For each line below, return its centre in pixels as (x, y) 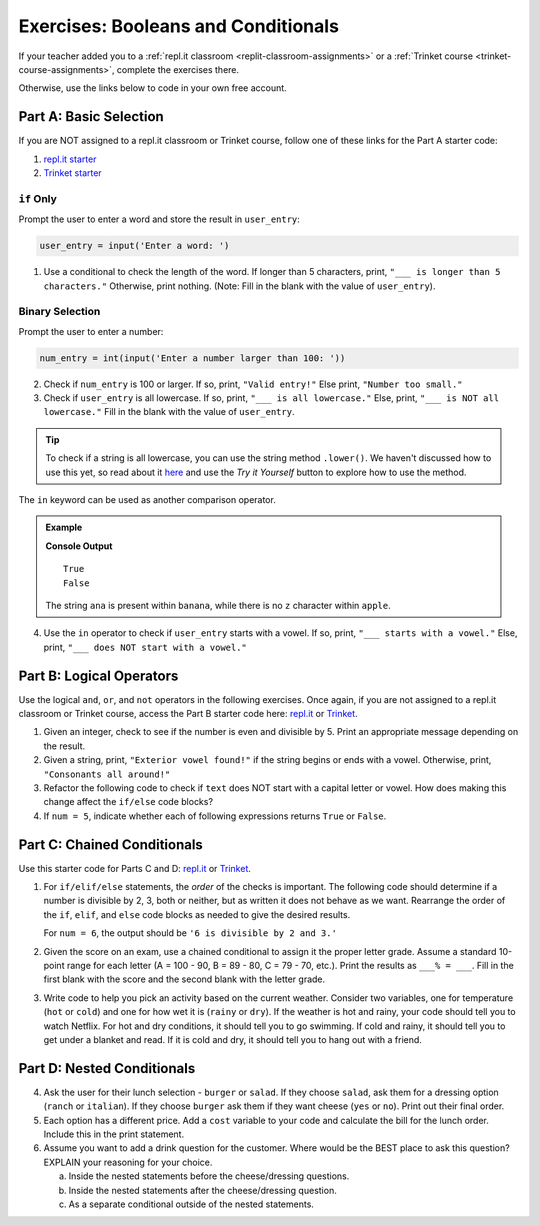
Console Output (79, 546)
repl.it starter (70, 159)
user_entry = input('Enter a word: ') (134, 246)
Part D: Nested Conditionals (107, 1068)
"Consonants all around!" (107, 774)
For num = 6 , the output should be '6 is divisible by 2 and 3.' (190, 933)
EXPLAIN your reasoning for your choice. (128, 1162)
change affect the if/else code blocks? (128, 802)
